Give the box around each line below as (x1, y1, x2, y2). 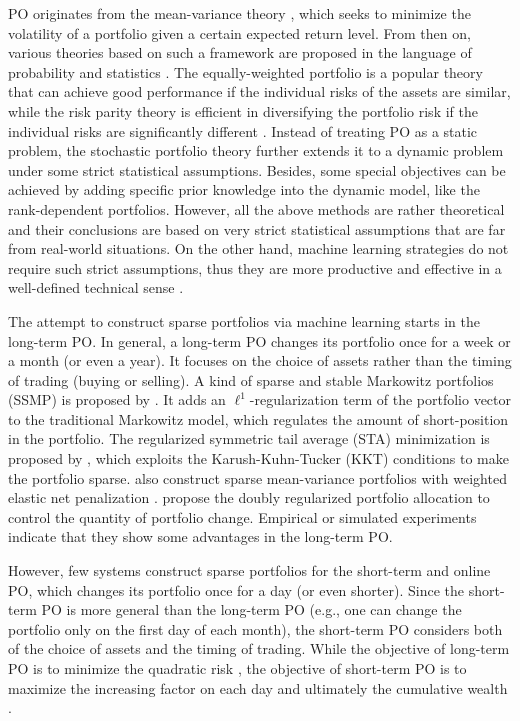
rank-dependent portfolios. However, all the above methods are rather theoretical (8, 198, 505, 219)
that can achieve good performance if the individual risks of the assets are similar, (8, 81, 511, 102)
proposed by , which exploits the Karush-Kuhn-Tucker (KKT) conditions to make (8, 448, 509, 469)
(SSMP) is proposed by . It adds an (8, 389, 226, 410)
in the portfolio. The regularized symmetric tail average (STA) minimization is (8, 428, 490, 449)
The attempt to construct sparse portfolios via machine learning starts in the (8, 310, 480, 331)
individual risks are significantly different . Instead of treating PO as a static (8, 120, 478, 141)
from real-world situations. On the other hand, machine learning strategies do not (8, 238, 509, 259)
